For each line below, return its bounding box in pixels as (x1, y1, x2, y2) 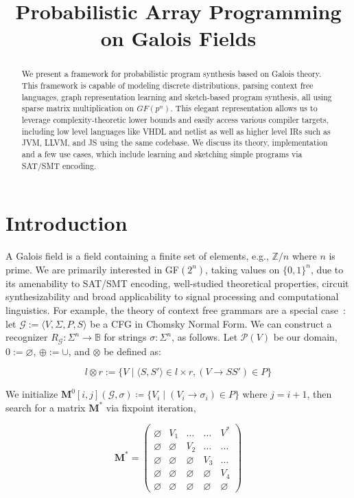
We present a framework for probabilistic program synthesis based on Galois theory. (21, 68, 322, 80)
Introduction (5, 209, 128, 237)
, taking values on (205, 262, 280, 276)
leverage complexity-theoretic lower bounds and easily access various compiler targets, (21, 113, 329, 125)
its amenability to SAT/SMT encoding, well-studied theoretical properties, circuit (5, 275, 349, 290)
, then (307, 387, 332, 401)
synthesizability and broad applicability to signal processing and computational (5, 289, 339, 304)
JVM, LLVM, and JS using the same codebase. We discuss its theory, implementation (21, 137, 328, 148)
